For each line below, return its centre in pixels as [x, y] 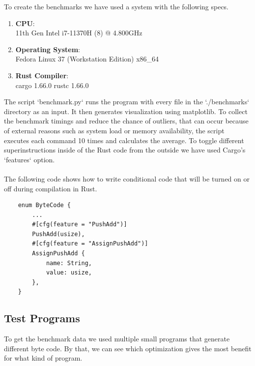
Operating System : [48, 49]
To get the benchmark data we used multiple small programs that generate [117, 339]
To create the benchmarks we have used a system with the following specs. [116, 6]
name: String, [69, 263]
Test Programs [42, 318]
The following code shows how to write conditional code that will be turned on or [127, 178]
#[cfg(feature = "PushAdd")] [80, 225]
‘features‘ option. [29, 159]
